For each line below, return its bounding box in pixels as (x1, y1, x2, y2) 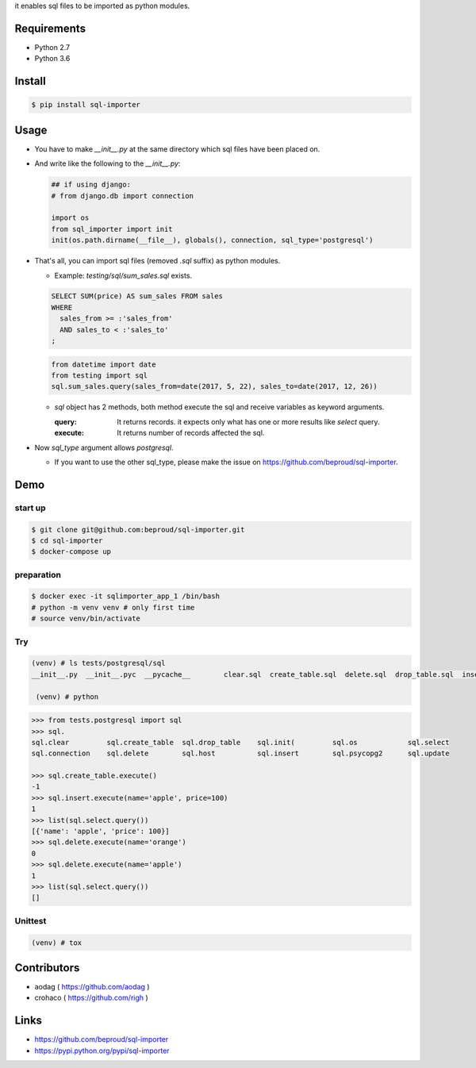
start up (14, 502, 47, 513)
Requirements (14, 21, 86, 35)
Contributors (14, 961, 80, 974)
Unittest (14, 915, 47, 926)
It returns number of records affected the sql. (117, 428, 265, 438)
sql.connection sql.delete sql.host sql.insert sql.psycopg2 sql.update (31, 749, 450, 758)
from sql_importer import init (51, 225, 174, 233)
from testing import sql (51, 371, 148, 380)
